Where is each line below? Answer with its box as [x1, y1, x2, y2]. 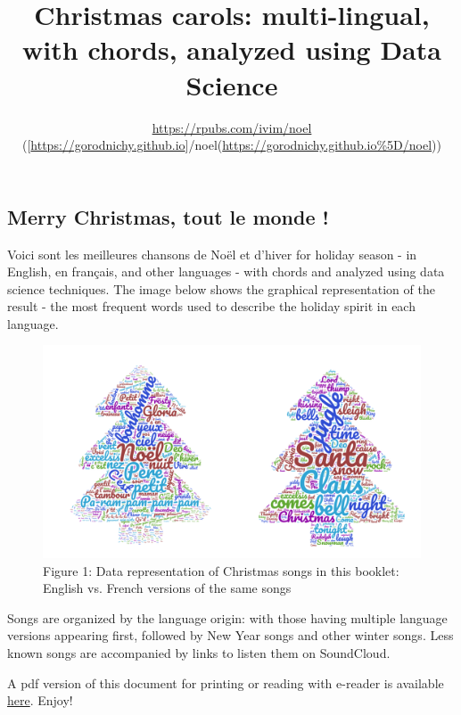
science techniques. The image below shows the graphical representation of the [7, 279, 435, 298]
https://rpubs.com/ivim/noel [152, 118, 312, 136]
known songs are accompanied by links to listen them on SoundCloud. [7, 643, 391, 662]
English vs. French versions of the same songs [43, 579, 292, 597]
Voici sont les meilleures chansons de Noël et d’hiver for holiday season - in [7, 244, 417, 263]
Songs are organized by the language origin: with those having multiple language [7, 608, 448, 627]
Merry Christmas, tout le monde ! [7, 202, 329, 230]
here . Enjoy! [7, 691, 73, 710]
